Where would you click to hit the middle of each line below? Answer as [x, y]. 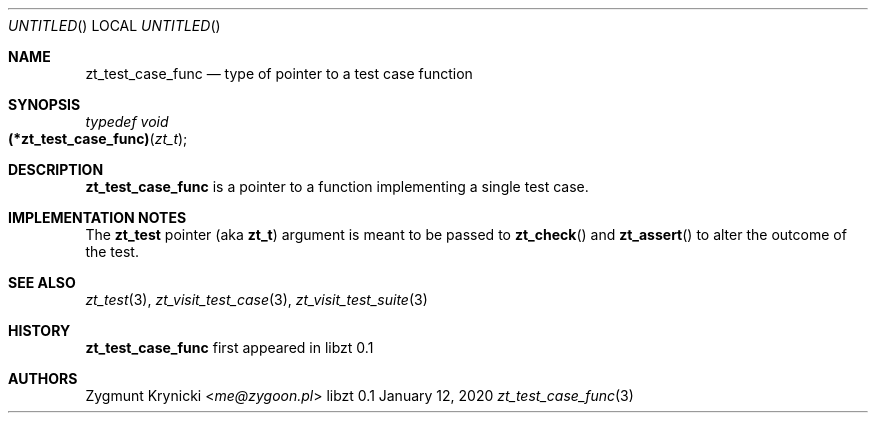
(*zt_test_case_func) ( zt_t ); [98, 138]
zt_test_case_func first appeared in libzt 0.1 [229, 347]
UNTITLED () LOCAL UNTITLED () [114, 25]
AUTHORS [43, 378]
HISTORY [39, 330]
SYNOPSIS [44, 104]
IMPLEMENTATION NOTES [97, 217]
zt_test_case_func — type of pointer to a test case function [279, 73]
